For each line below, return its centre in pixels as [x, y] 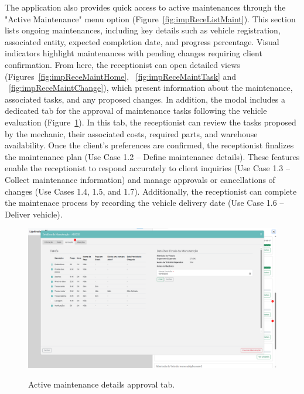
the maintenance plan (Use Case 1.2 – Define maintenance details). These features [152, 156]
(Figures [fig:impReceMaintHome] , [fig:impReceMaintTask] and [121, 76]
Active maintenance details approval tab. [102, 384]
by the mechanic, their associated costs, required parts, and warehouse [131, 133]
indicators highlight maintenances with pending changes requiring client [134, 53]
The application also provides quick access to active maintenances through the [145, 7]
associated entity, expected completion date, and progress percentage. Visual [142, 41]
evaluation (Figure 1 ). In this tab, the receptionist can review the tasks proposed [151, 122]
